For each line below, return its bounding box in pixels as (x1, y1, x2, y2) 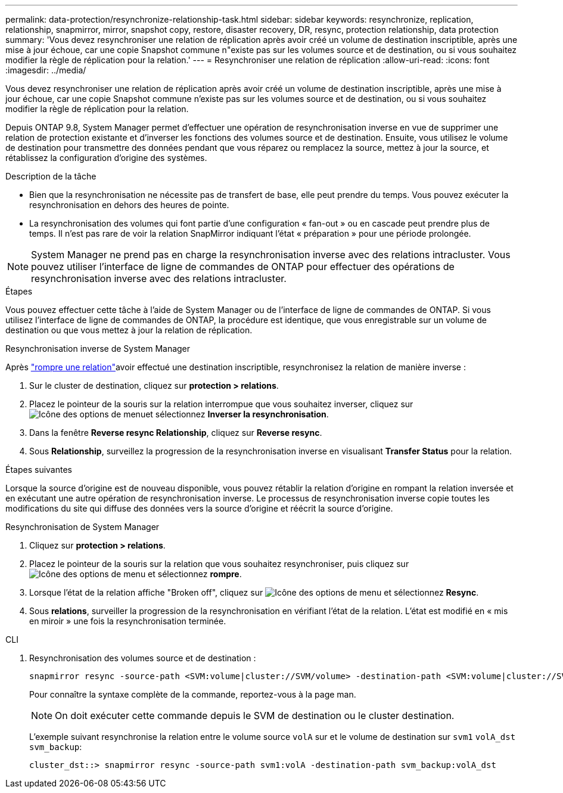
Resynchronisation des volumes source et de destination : (29, 653, 256, 663)
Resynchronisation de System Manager (5, 522, 160, 532)
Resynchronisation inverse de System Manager (5, 343, 191, 354)
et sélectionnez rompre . (148, 569, 242, 579)
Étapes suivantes (5, 464, 72, 475)
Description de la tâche (5, 171, 97, 181)
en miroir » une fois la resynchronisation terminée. (29, 616, 226, 626)
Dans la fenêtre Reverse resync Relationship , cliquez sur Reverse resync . (29, 428, 322, 438)
